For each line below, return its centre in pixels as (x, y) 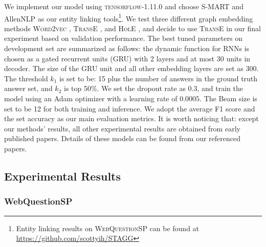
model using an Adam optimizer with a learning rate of (91, 98)
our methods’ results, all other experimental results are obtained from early (122, 128)
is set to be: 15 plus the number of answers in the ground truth (158, 78)
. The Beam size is (228, 98)
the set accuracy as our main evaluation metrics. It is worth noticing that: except (131, 118)
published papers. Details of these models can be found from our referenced (123, 138)
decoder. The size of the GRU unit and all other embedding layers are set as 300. (131, 68)
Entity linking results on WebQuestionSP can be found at (108, 228)
